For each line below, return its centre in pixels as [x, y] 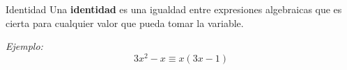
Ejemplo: [24, 46]
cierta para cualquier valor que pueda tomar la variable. [125, 23]
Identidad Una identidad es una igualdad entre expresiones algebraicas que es [174, 9]
